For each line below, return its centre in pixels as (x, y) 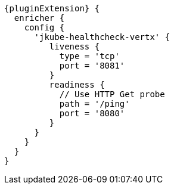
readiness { (77, 85)
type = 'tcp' (89, 56)
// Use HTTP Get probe (112, 94)
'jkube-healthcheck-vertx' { (102, 37)
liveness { (74, 47)
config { (44, 27)
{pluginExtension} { (52, 8)
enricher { (39, 18)
